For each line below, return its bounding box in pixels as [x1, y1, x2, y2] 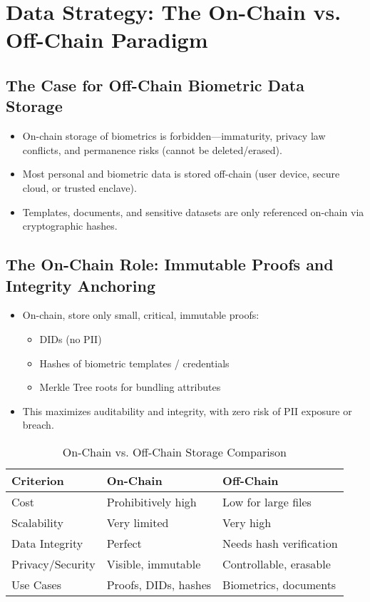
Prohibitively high [106, 493, 197, 510]
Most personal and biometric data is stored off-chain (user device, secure [22, 166, 340, 181]
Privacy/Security [11, 555, 96, 572]
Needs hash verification [222, 534, 338, 551]
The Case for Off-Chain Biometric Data [6, 73, 304, 96]
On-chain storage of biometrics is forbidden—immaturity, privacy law [22, 128, 326, 143]
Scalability [11, 514, 63, 531]
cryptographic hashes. [22, 218, 118, 233]
